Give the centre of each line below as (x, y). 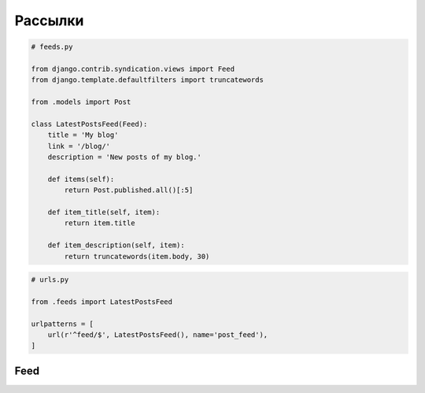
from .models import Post (81, 102)
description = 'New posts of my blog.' (125, 157)
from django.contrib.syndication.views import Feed (133, 69)
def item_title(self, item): (104, 212)
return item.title (100, 223)
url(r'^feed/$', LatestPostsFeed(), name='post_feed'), (158, 335)
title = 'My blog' (83, 135)
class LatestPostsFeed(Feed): (89, 124)
